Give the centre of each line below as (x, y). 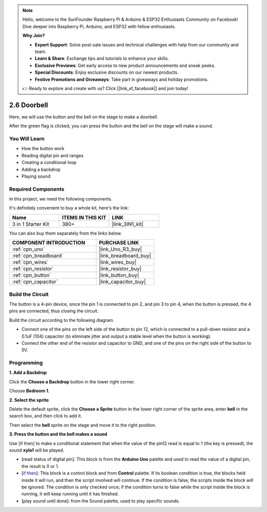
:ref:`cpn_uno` (28, 249)
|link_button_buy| (119, 275)
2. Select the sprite (29, 400)
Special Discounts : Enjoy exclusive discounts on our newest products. (107, 72)
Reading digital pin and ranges (52, 155)
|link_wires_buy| (118, 262)
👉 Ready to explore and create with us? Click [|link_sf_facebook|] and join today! (105, 88)
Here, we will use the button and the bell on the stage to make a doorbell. (84, 117)
